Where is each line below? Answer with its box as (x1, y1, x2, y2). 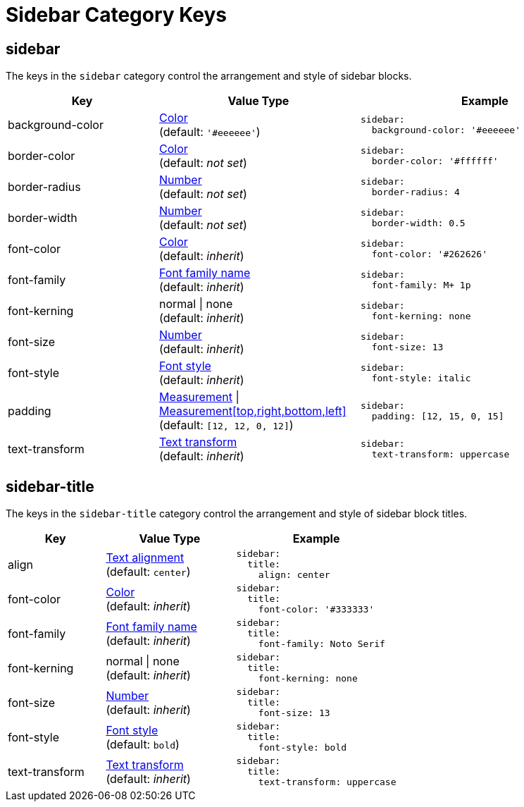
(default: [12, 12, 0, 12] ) (159, 418, 294, 433)
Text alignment (106, 550, 185, 565)
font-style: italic (371, 373, 471, 384)
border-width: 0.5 (371, 218, 466, 229)
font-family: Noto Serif (258, 639, 385, 650)
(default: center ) (106, 564, 191, 579)
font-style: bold (258, 742, 347, 753)
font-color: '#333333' (258, 604, 375, 615)
